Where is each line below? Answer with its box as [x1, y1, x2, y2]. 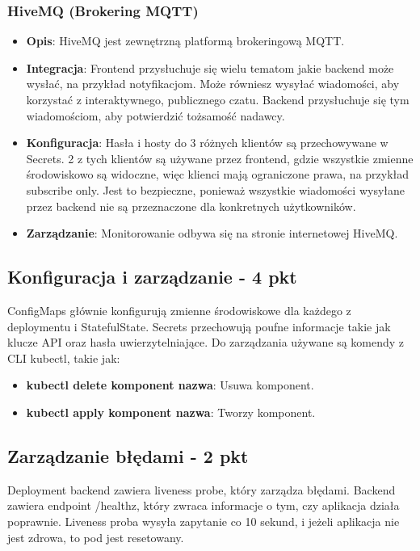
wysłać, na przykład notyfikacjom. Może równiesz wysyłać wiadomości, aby [26, 75, 400, 92]
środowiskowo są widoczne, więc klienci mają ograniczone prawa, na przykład [26, 166, 409, 183]
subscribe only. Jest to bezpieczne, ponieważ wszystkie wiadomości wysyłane [26, 181, 405, 198]
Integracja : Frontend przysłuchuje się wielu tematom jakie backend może [26, 59, 394, 76]
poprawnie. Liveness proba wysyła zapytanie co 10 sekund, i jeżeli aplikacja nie [7, 512, 400, 529]
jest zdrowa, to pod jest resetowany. [7, 528, 184, 545]
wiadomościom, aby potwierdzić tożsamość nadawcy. [26, 107, 285, 124]
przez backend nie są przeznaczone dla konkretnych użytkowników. [26, 197, 356, 214]
